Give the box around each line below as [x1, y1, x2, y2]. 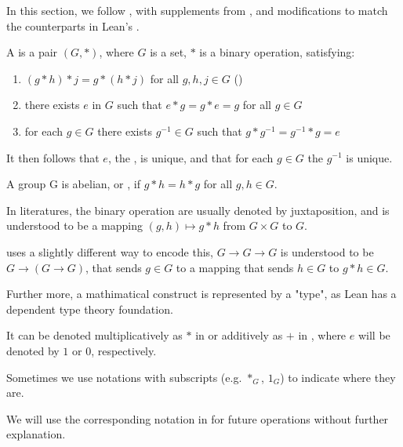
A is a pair [6, 44, 58, 60]
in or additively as [195, 327, 283, 343]
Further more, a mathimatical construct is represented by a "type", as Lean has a [6, 285, 397, 302]
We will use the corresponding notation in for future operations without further [6, 410, 389, 427]
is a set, [150, 44, 187, 60]
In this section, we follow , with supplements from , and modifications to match [6, 2, 388, 18]
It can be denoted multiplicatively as [6, 327, 183, 343]
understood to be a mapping [6, 217, 143, 234]
